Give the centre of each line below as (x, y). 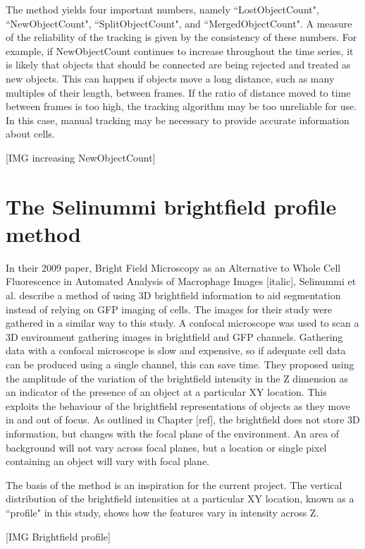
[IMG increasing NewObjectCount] (81, 157)
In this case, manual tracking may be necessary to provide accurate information (178, 120)
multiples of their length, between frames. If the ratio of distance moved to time (178, 92)
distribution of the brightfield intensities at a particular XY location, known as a (180, 499)
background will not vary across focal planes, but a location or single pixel (166, 447)
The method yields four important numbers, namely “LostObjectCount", (162, 9)
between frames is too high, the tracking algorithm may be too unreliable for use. (181, 106)
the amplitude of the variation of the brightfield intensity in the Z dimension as (177, 378)
